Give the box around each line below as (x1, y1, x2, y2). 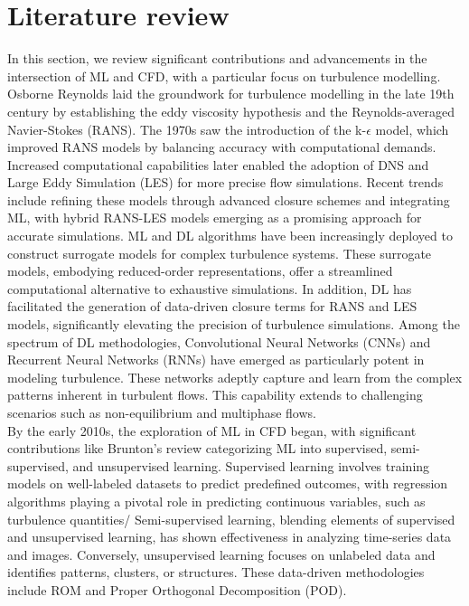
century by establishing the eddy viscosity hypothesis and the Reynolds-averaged (7, 101, 455, 120)
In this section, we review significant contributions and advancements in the (7, 49, 427, 68)
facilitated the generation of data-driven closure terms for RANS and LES (7, 297, 417, 316)
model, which (375, 119, 449, 138)
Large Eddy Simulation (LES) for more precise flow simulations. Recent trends (7, 173, 444, 192)
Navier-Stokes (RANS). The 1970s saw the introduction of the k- (7, 119, 367, 138)
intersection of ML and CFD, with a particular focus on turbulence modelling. (7, 66, 441, 85)
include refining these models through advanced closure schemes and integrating (7, 190, 450, 209)
